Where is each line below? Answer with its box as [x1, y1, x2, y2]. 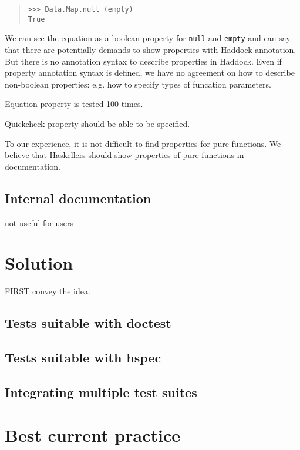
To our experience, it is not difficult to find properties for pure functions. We [5, 137, 281, 149]
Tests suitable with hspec [5, 348, 161, 366]
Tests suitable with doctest [5, 314, 171, 332]
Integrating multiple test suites [5, 382, 197, 401]
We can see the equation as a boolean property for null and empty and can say [5, 32, 291, 44]
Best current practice [5, 423, 180, 447]
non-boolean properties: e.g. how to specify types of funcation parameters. [5, 78, 271, 90]
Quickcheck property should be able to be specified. [5, 117, 190, 129]
